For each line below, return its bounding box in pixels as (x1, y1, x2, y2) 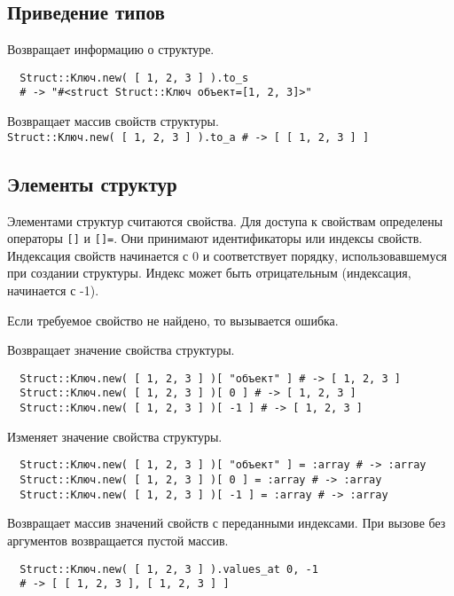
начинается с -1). (7, 281, 99, 299)
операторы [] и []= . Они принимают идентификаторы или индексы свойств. (7, 229, 423, 247)
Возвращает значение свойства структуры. (7, 341, 235, 359)
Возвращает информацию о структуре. (7, 40, 215, 59)
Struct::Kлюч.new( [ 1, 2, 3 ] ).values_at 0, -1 (20, 562, 318, 576)
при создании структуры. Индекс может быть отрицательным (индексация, (7, 263, 411, 282)
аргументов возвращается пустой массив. (7, 530, 229, 549)
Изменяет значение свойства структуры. (7, 427, 223, 445)
